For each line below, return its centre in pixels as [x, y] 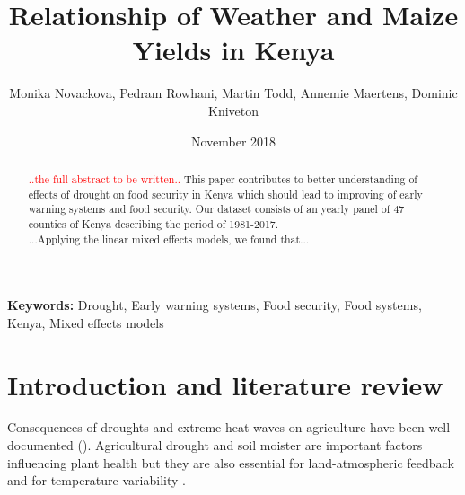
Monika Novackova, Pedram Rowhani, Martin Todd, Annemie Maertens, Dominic [233, 93]
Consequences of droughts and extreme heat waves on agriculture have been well [229, 427]
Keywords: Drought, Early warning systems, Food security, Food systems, [215, 305]
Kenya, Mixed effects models [86, 322]
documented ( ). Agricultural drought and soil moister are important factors [215, 445]
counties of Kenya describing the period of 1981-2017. [154, 223]
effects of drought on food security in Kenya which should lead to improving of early [225, 194]
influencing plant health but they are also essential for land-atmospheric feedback [231, 462]
